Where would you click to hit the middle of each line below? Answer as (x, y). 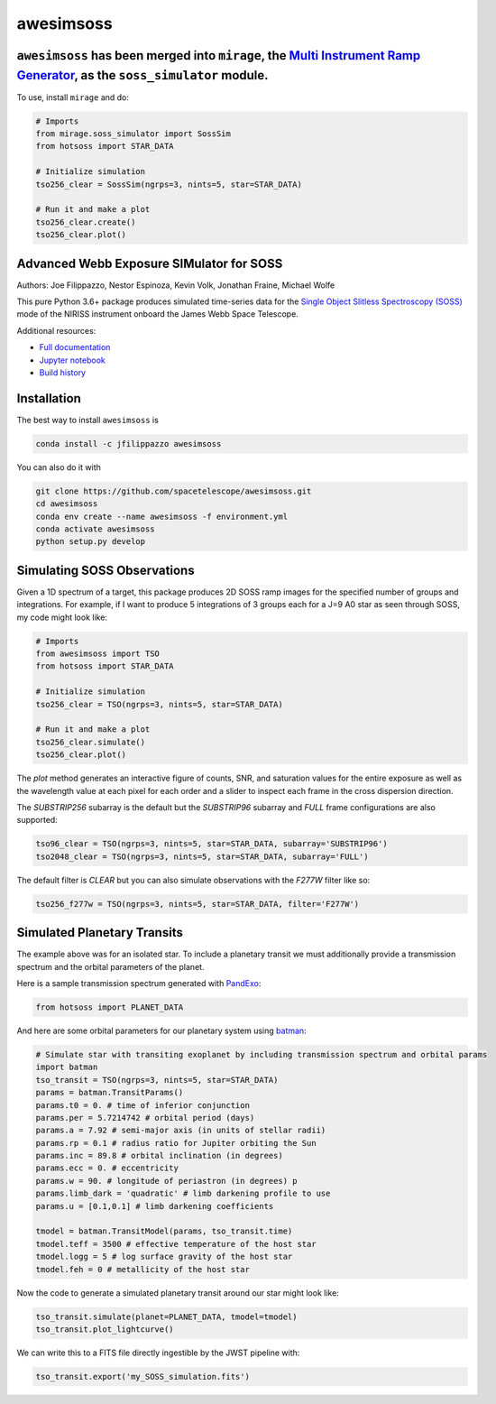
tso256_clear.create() (86, 222)
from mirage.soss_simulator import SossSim (133, 134)
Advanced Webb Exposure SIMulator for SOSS (150, 263)
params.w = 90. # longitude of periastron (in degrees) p (166, 1181)
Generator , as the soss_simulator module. (143, 75)
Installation (49, 398)
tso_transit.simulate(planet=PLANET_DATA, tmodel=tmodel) (166, 1316)
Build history (62, 373)
